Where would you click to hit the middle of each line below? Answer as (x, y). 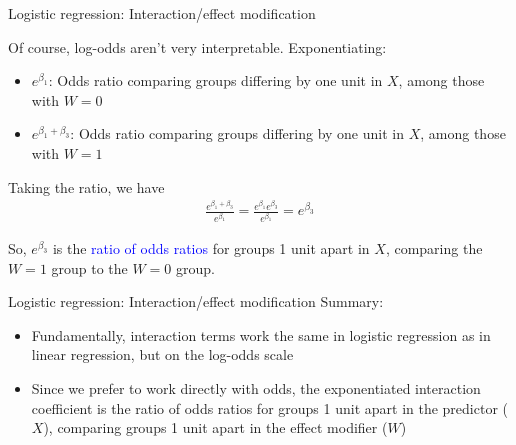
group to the (89, 267)
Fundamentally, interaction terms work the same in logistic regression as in (261, 334)
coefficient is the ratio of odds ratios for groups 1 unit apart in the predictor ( (270, 407)
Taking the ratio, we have (86, 186)
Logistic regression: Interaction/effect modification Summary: (196, 301)
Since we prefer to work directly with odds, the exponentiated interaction (256, 387)
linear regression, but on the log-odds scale (162, 354)
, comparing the (434, 248)
